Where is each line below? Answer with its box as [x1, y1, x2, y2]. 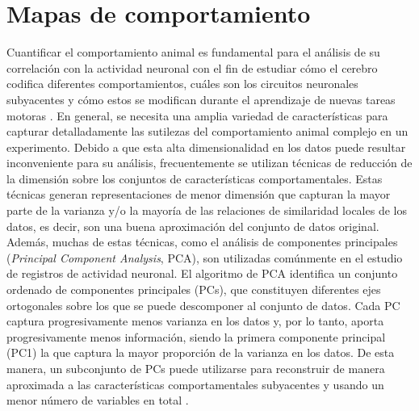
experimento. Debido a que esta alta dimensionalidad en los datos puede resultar [6, 138, 406, 155]
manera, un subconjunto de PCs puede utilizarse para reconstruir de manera [6, 360, 385, 376]
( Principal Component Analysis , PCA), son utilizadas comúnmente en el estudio [6, 249, 403, 266]
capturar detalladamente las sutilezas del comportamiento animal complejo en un [6, 123, 409, 140]
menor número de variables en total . [6, 392, 189, 409]
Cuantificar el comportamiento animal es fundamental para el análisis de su [6, 44, 380, 61]
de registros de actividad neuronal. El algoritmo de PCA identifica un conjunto [6, 265, 398, 282]
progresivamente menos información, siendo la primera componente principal [6, 328, 386, 345]
